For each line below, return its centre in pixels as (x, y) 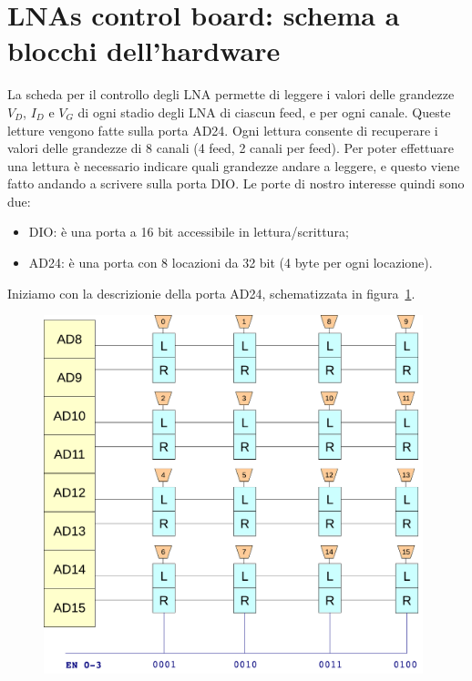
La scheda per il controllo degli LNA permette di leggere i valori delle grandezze (231, 94)
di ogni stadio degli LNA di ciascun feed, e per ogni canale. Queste (264, 112)
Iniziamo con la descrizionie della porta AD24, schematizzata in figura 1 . (211, 293)
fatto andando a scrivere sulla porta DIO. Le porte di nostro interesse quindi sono (236, 183)
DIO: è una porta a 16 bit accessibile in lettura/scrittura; (189, 232)
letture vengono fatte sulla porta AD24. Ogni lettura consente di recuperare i (223, 130)
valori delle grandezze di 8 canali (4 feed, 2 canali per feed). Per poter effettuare (231, 148)
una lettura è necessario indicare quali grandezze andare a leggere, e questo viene (234, 165)
